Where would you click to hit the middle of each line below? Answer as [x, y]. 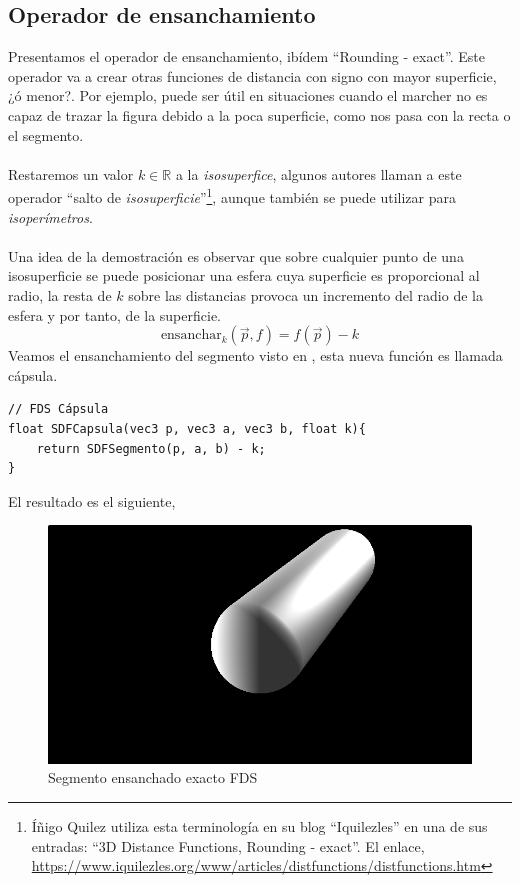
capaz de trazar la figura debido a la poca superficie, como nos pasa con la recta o [259, 114]
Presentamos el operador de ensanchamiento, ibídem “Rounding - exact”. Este [246, 56]
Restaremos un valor [71, 173]
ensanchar [191, 335]
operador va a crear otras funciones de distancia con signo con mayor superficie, [252, 75]
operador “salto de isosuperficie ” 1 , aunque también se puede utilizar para [232, 196]
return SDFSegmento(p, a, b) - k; [151, 448]
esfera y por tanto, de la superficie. [114, 314]
